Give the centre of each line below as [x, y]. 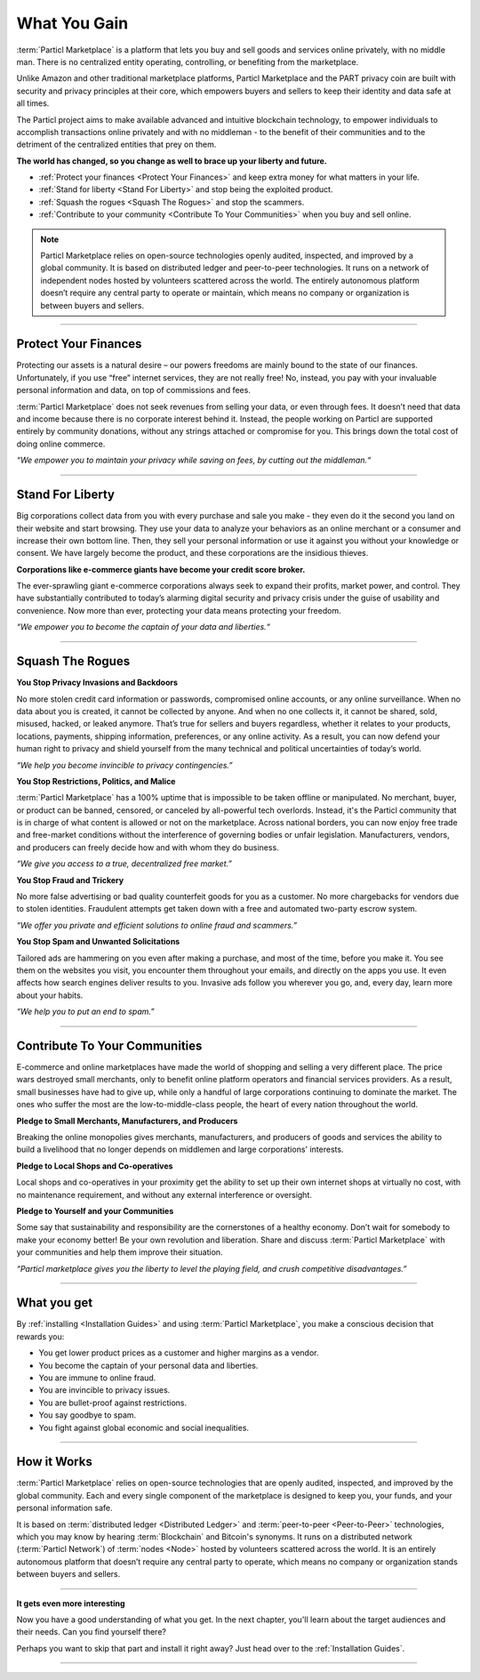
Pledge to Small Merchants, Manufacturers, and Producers [127, 1121]
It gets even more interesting [71, 1603]
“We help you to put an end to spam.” [85, 1012]
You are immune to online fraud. [97, 1378]
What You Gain [72, 23]
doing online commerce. [61, 444]
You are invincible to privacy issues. [104, 1390]
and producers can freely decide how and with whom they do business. [148, 847]
